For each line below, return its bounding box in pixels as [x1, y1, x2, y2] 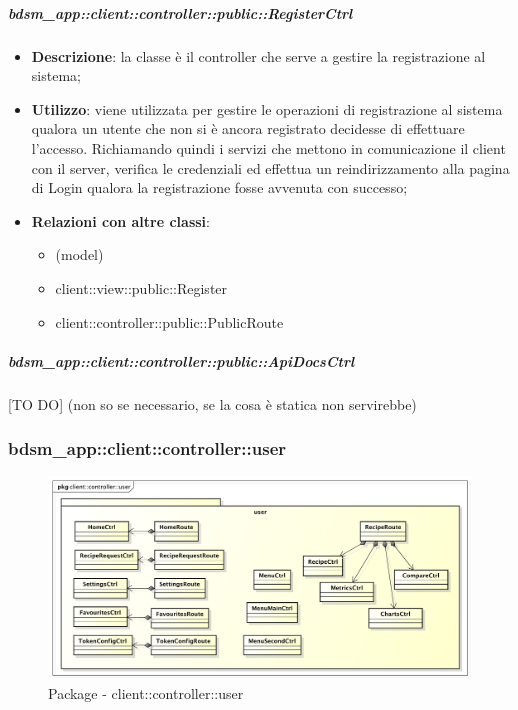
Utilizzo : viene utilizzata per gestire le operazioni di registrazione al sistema [31, 98, 503, 119]
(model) [55, 244, 104, 265]
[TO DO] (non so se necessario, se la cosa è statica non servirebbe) [8, 393, 417, 414]
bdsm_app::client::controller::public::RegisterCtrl [8, 2, 353, 23]
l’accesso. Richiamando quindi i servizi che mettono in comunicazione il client [31, 137, 506, 158]
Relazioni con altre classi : [31, 210, 210, 231]
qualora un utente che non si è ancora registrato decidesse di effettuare [31, 118, 465, 139]
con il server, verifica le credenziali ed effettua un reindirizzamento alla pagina [31, 157, 510, 178]
